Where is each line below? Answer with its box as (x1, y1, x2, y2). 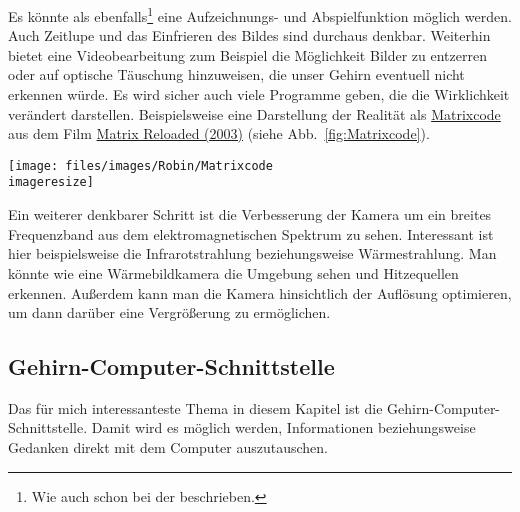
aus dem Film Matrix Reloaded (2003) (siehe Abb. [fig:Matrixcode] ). (8, 123, 430, 144)
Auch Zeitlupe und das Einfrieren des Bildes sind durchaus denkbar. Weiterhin (8, 25, 491, 46)
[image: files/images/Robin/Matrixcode (8, 158, 273, 173)
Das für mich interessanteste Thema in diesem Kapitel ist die (8, 397, 383, 418)
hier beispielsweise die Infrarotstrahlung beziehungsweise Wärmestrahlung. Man (8, 243, 497, 264)
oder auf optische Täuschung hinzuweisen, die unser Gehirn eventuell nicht (8, 64, 465, 85)
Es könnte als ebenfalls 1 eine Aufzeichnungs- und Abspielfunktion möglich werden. (8, 3, 512, 26)
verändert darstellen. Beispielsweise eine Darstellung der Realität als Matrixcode (8, 103, 501, 124)
